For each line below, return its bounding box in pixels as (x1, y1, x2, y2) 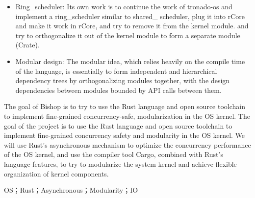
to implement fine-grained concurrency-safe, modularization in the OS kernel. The (4, 110, 250, 121)
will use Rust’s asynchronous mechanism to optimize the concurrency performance (4, 139, 251, 150)
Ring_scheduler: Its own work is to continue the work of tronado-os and (15, 1, 232, 11)
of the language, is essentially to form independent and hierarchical (15, 66, 217, 76)
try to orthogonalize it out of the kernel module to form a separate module (15, 30, 240, 40)
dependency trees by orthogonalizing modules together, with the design (15, 75, 230, 86)
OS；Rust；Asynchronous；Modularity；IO (4, 185, 138, 195)
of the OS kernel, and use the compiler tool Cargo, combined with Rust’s (4, 149, 223, 159)
